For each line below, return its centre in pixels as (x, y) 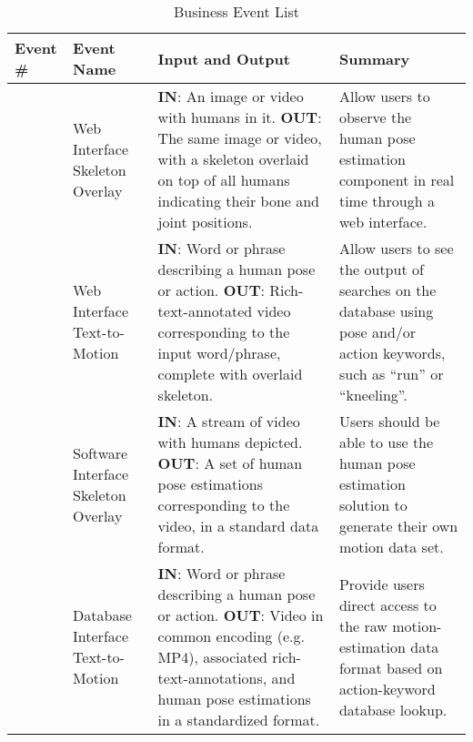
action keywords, (392, 353)
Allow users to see (396, 248)
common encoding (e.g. (231, 636)
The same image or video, (240, 138)
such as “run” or (391, 374)
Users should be (389, 421)
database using (386, 311)
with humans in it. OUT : (240, 117)
